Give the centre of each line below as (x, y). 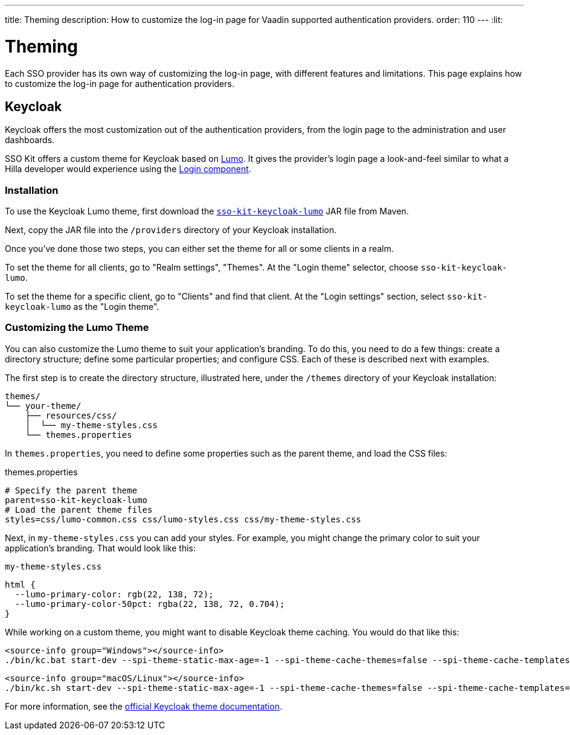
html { (20, 584)
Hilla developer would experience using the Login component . (128, 169)
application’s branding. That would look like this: (101, 548)
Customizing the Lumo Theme (77, 328)
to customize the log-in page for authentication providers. (120, 83)
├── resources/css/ (71, 415)
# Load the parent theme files (79, 509)
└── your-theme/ (43, 406)
